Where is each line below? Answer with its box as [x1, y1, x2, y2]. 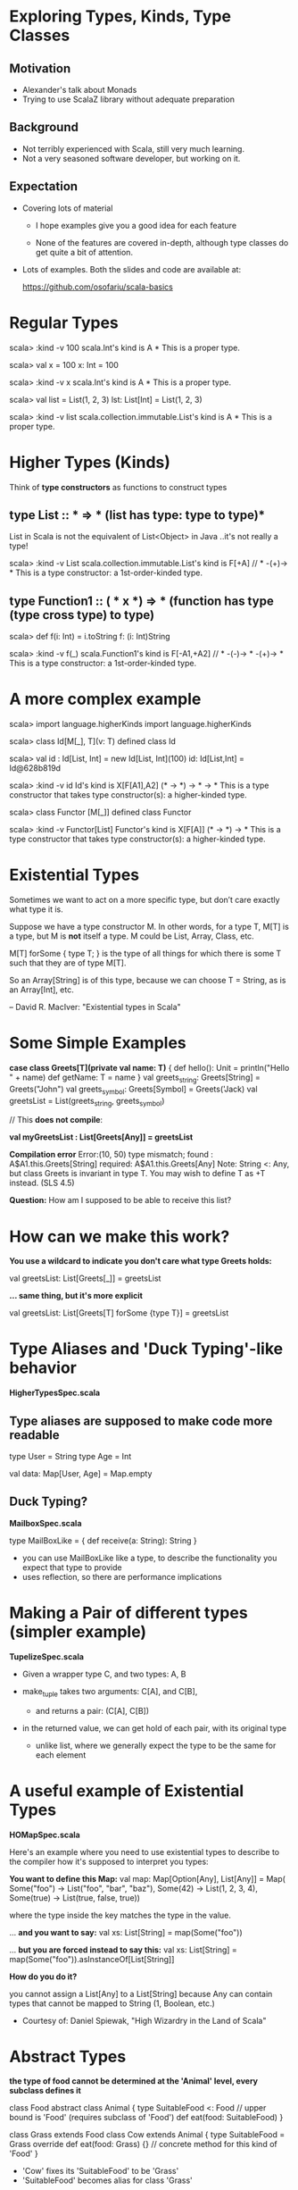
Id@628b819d [9, 763, 61, 773]
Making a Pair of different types [9, 1603, 248, 1623]
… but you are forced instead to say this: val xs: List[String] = [9, 1944, 238, 1955]
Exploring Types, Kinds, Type [9, 6, 232, 27]
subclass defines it [9, 2086, 82, 2096]
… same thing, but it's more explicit [9, 1291, 143, 1301]
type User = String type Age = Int [9, 1451, 132, 1462]
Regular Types [9, 313, 119, 332]
